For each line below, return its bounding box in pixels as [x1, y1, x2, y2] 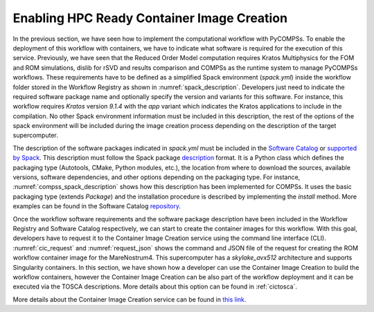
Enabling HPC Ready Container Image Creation [12, 10, 287, 26]
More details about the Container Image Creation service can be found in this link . [12, 295, 247, 304]
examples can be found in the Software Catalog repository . [12, 202, 181, 210]
